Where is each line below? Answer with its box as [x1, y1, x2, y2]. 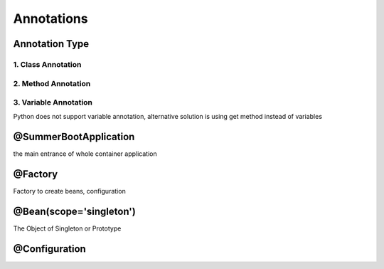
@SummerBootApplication [13, 131, 135, 143]
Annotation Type [13, 38, 90, 50]
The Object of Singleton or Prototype [13, 224, 122, 233]
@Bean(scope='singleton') [13, 206, 137, 218]
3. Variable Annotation [13, 97, 92, 107]
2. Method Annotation [13, 78, 91, 88]
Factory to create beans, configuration [13, 187, 126, 196]
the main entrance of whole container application [13, 149, 157, 158]
